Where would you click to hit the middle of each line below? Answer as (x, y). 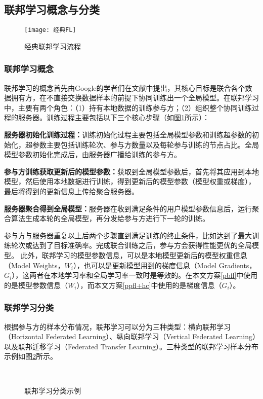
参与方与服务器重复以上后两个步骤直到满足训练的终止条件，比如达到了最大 (128, 235)
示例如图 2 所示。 (31, 356)
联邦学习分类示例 (53, 390)
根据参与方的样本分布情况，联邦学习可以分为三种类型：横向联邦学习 (117, 326)
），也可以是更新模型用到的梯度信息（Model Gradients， (165, 265)
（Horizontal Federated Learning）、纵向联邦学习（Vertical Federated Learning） (130, 336)
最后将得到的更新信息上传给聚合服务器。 (71, 191)
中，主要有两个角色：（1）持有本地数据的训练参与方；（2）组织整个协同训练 (128, 107)
